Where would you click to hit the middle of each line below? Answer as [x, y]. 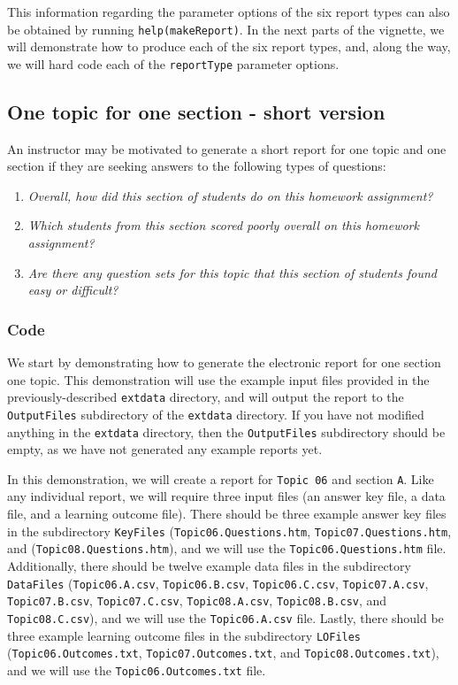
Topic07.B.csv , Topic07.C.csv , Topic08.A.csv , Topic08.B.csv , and [197, 600]
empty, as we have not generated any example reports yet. [165, 449]
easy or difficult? [73, 290]
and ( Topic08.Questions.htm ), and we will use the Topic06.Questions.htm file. [227, 548]
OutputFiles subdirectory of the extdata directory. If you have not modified [216, 414]
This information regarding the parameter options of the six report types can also [229, 12]
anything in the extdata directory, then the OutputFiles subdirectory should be [226, 431]
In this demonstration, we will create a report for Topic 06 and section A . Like [221, 478]
